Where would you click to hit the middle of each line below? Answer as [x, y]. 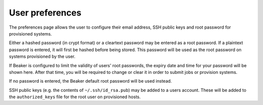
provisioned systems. [30, 34]
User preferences [45, 13]
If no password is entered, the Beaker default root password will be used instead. [91, 81]
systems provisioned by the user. [42, 56]
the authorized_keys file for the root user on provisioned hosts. [75, 97]
